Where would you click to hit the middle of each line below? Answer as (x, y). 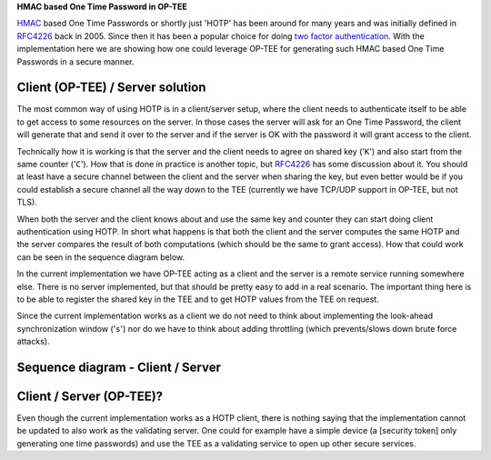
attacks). (33, 342)
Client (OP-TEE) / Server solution (111, 88)
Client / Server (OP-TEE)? (90, 396)
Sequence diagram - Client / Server (119, 367)
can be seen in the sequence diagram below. (101, 257)
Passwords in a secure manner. (75, 61)
